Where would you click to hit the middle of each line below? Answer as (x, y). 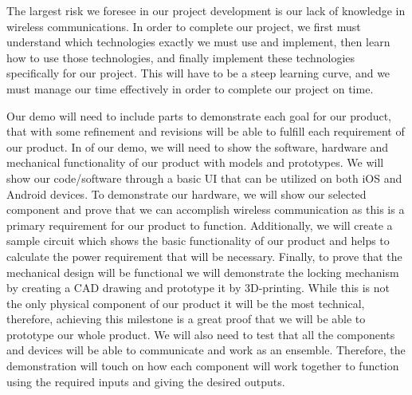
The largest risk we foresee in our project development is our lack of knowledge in (206, 10)
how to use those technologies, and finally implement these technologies (181, 57)
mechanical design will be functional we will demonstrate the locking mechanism (203, 272)
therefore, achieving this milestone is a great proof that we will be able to (186, 319)
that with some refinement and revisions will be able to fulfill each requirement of (206, 131)
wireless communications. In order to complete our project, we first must (184, 26)
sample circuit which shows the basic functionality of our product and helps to (198, 241)
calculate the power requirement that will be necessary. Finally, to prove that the (204, 256)
